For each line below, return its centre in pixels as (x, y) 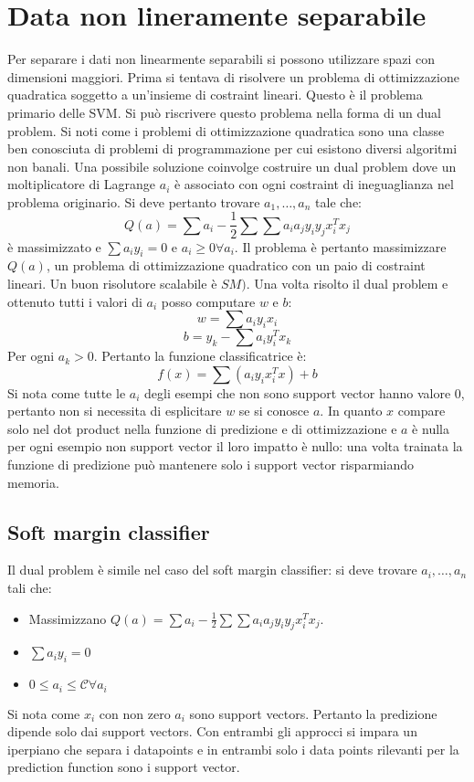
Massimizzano (68, 618)
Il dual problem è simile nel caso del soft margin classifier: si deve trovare (212, 570)
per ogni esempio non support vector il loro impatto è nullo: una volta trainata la (235, 446)
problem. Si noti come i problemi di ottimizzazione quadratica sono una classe (226, 130)
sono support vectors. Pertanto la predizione (313, 713)
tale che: (339, 201)
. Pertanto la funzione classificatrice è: (200, 356)
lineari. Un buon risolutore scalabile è (112, 283)
